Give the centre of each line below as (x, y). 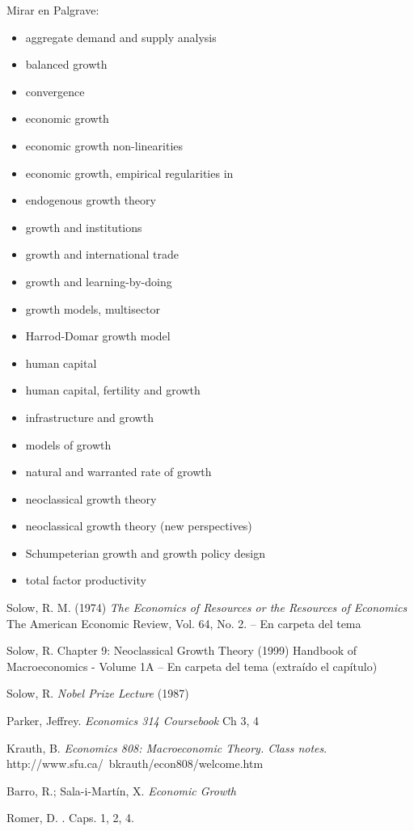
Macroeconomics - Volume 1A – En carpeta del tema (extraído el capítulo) (192, 666)
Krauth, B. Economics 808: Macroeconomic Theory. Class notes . (167, 747)
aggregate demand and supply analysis (121, 37)
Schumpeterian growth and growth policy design (145, 553)
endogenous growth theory (91, 200)
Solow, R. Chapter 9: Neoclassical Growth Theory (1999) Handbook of (182, 650)
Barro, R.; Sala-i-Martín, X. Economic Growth (122, 790)
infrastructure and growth (89, 417)
